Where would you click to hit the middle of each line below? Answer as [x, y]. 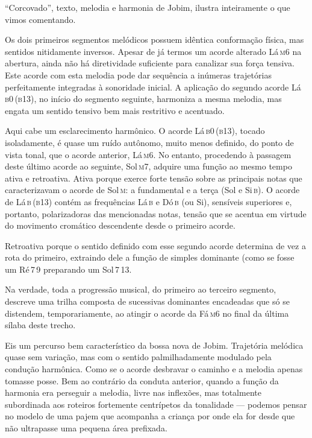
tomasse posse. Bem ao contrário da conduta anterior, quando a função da [142, 380]
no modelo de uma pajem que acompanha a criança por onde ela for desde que [150, 416]
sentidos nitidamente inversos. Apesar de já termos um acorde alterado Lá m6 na [153, 51]
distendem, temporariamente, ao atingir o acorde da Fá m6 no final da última [147, 313]
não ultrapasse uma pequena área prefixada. [86, 428]
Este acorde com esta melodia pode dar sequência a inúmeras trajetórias [138, 75]
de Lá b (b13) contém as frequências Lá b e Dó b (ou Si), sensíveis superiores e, [148, 201]
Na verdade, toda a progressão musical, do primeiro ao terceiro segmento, [141, 289]
